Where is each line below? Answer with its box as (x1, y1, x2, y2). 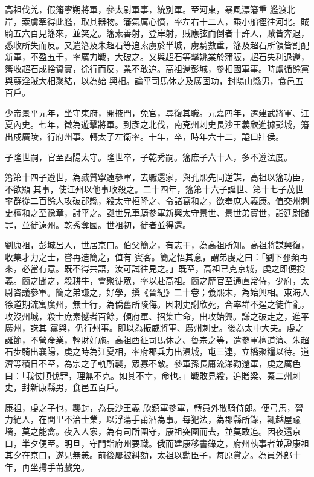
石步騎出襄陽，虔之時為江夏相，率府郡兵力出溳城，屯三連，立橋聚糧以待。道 (5, 345, 309, 358)
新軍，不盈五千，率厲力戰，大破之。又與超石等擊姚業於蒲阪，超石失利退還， (5, 50, 309, 63)
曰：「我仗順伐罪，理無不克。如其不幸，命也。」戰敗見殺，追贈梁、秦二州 (5, 369, 292, 381)
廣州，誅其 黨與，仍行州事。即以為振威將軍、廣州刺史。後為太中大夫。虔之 (5, 321, 304, 334)
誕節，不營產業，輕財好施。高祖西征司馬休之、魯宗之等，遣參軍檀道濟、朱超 (5, 333, 309, 346)
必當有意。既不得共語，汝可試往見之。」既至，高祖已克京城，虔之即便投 (21, 262, 305, 275)
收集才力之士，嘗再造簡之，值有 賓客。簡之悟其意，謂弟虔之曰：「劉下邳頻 (5, 250, 300, 263)
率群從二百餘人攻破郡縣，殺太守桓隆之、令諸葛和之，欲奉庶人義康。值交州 (5, 194, 301, 207)
